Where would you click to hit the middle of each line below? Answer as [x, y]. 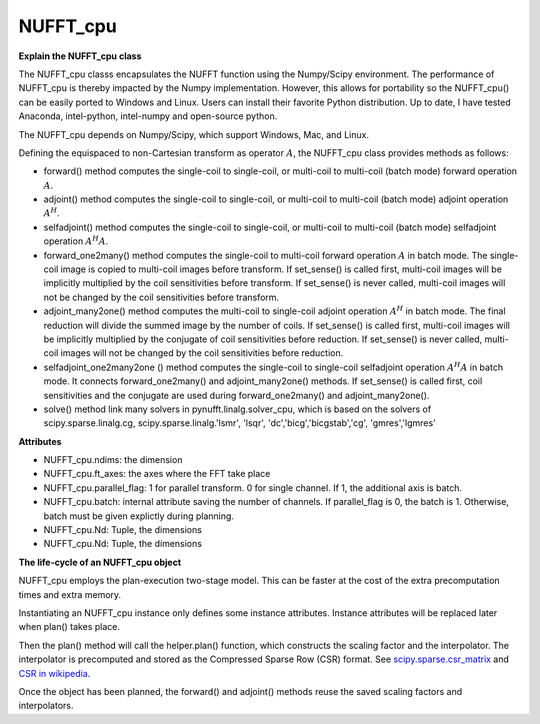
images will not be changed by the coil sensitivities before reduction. [202, 353]
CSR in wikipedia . [54, 673]
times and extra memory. [70, 594]
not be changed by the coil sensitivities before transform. [161, 297]
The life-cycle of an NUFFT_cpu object [100, 562]
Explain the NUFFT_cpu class [80, 56]
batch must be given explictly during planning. [139, 516]
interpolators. [46, 706]
